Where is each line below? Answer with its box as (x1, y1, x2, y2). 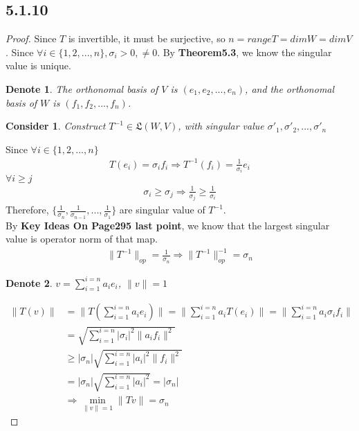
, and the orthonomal (245, 81, 335, 96)
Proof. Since (6, 31, 57, 46)
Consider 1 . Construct (6, 118, 106, 133)
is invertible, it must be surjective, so (68, 31, 225, 46)
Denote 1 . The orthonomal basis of (6, 81, 158, 96)
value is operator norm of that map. (6, 231, 158, 246)
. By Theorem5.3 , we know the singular (157, 44, 332, 59)
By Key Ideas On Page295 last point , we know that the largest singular (6, 218, 330, 232)
